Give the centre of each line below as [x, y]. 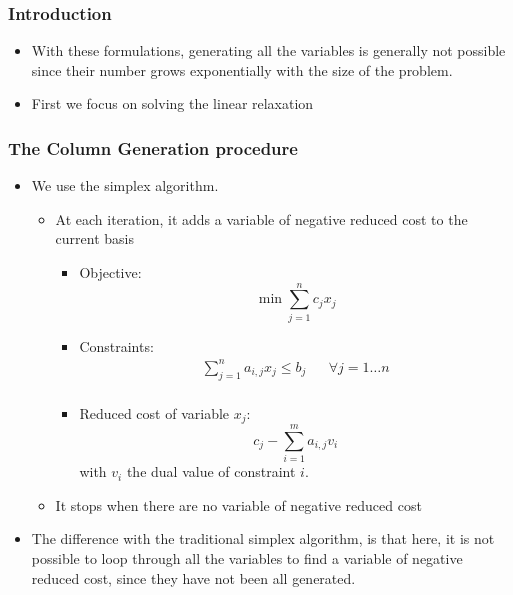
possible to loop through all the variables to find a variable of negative [247, 558]
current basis [94, 238]
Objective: [110, 272]
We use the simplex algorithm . [125, 185]
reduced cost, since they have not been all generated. [193, 577]
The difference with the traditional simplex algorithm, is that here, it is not [263, 538]
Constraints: [116, 345]
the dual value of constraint [211, 471]
